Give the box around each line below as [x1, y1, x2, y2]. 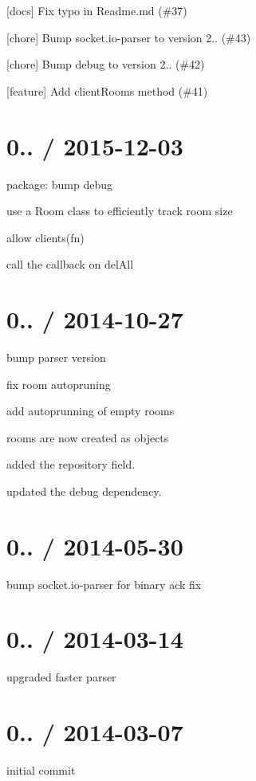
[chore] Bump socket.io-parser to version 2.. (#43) [6, 29, 251, 45]
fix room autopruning [6, 375, 111, 392]
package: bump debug [6, 175, 113, 192]
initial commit [6, 762, 76, 779]
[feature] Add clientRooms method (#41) [6, 82, 208, 99]
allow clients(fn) [6, 229, 85, 245]
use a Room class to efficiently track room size [6, 202, 233, 219]
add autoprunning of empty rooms [6, 402, 175, 419]
